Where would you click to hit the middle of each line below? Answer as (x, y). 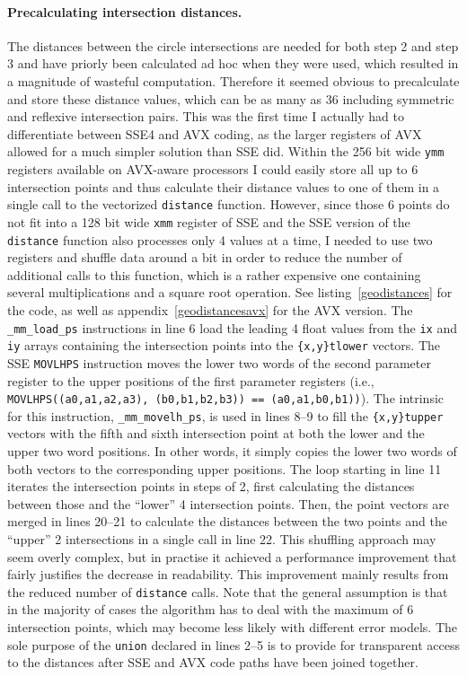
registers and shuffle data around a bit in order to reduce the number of (205, 257)
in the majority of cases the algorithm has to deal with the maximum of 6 (211, 609)
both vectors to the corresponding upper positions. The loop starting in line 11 (225, 468)
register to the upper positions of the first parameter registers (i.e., (191, 380)
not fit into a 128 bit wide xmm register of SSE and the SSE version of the (209, 221)
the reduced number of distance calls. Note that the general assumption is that (228, 591)
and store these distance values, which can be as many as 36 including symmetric (231, 98)
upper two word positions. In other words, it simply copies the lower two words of (232, 451)
